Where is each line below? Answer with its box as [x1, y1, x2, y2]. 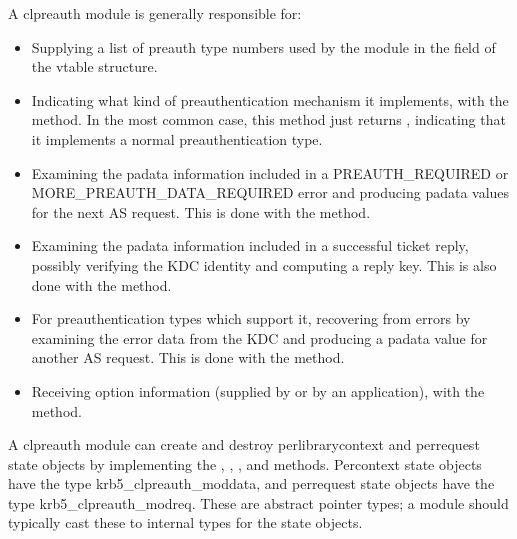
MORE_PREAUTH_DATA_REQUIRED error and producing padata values [31, 182, 510, 203]
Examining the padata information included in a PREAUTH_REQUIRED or [31, 162, 509, 183]
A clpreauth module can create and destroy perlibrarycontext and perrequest [8, 434, 480, 455]
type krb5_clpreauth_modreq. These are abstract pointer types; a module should [8, 492, 509, 513]
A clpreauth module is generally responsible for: [8, 3, 302, 23]
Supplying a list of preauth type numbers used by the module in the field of [31, 36, 496, 57]
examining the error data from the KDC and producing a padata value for [31, 327, 488, 348]
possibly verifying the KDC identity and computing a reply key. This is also [31, 254, 497, 275]
